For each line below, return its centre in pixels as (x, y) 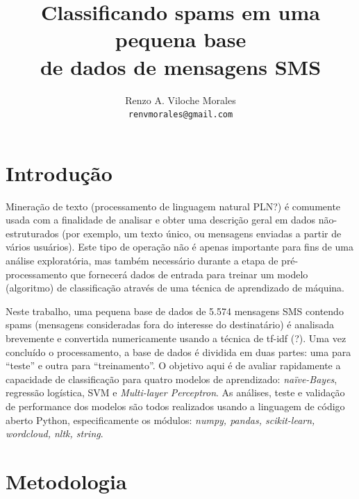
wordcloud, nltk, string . (55, 433)
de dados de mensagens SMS (181, 66)
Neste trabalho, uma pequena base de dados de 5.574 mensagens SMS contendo (175, 311)
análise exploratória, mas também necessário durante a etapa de (142, 261)
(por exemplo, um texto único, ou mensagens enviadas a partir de (202, 233)
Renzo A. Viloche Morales (181, 100)
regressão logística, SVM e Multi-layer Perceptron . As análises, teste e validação (175, 392)
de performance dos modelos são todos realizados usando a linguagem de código (175, 406)
